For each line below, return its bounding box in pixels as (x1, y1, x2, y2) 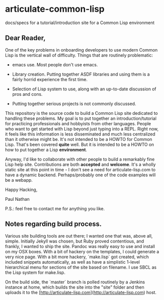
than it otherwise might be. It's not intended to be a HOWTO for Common (5, 136, 153, 142)
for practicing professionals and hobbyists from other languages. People (5, 120, 151, 126)
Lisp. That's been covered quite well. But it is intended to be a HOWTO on (5, 141, 154, 147)
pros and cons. (12, 91, 43, 97)
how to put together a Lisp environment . (5, 146, 87, 153)
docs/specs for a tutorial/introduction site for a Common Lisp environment (5, 20, 155, 26)
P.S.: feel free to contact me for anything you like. (5, 205, 105, 212)
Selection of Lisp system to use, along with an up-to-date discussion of (12, 86, 157, 92)
